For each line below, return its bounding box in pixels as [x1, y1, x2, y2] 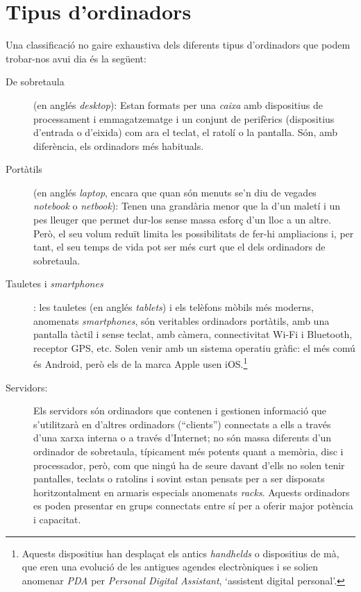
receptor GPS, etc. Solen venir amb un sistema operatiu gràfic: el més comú [33, 340, 355, 355]
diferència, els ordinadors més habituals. [33, 138, 204, 153]
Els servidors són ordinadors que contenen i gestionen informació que [33, 403, 327, 418]
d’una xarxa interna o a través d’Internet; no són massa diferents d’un [33, 430, 332, 445]
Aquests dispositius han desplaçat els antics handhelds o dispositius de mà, [22, 546, 339, 560]
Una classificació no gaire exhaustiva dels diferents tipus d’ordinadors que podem [6, 37, 351, 52]
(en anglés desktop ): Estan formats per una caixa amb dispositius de [33, 97, 323, 112]
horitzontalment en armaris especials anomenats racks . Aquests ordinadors [33, 484, 350, 499]
